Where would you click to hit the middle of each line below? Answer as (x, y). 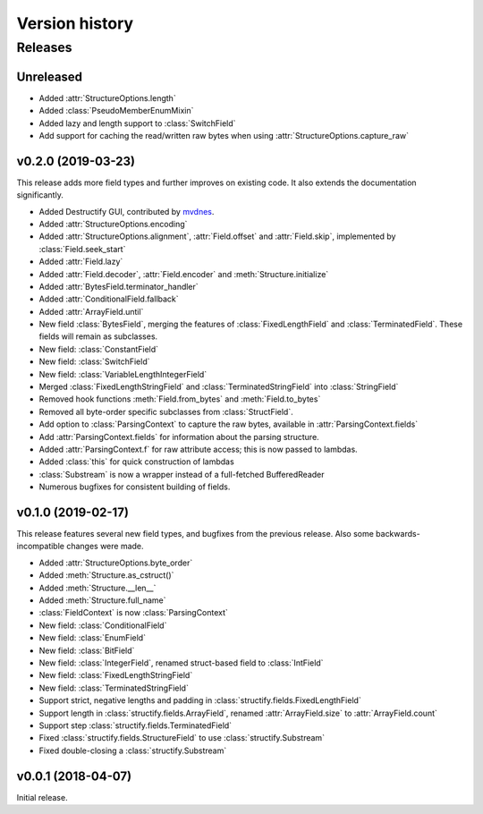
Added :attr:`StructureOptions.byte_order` (116, 563)
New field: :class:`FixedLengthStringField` (116, 675)
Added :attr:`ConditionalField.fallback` (109, 299)
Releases (44, 47)
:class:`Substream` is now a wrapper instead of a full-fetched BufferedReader (182, 474)
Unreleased (50, 76)
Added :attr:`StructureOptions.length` (107, 98)
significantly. (40, 195)
